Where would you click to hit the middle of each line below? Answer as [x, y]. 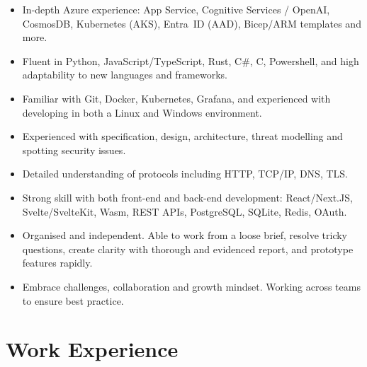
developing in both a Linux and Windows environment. [142, 112]
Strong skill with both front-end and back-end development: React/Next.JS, [187, 197]
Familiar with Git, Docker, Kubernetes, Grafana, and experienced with [176, 98]
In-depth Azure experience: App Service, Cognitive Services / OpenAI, [176, 9]
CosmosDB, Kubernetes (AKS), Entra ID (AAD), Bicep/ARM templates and [192, 23]
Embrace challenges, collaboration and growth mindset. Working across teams [191, 286]
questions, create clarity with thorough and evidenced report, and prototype [188, 249]
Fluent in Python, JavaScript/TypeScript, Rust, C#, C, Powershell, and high [191, 60]
